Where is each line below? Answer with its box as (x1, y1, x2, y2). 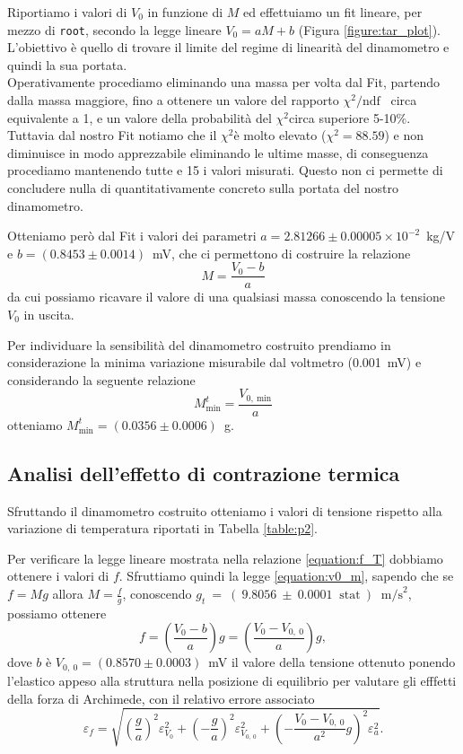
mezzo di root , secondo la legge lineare (7, 20, 222, 39)
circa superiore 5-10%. (288, 108, 411, 127)
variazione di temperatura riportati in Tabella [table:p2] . (7, 519, 319, 538)
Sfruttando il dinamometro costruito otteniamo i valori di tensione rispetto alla (7, 501, 442, 520)
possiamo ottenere (7, 603, 107, 622)
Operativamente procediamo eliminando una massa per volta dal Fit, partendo (7, 73, 440, 92)
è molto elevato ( (233, 126, 327, 145)
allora (52, 584, 83, 603)
